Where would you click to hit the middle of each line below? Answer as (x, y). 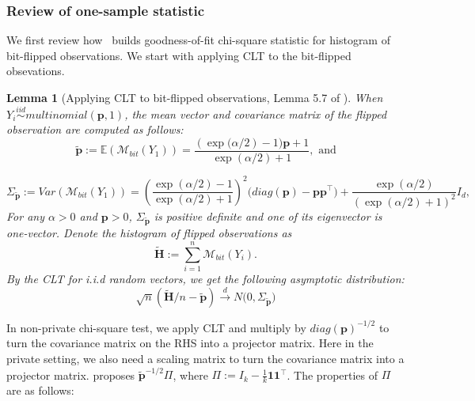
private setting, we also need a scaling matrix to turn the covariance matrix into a (205, 359)
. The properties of (332, 375)
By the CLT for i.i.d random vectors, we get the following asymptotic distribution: (205, 278)
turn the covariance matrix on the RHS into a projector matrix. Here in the (190, 343)
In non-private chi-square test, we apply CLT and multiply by (156, 327)
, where (190, 375)
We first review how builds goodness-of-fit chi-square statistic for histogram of (198, 40)
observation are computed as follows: (95, 129)
